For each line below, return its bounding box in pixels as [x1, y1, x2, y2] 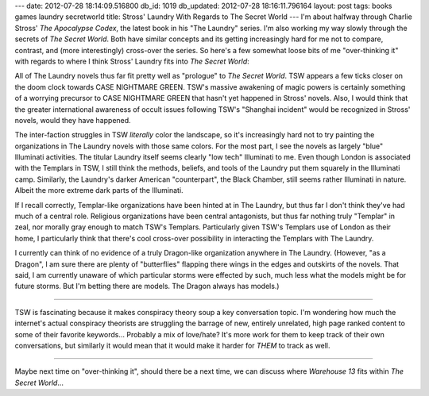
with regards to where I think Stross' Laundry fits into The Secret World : [14, 56, 249, 66]
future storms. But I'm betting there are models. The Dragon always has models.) [14, 282, 280, 291]
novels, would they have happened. [14, 115, 131, 125]
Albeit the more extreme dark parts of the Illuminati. [14, 186, 184, 195]
